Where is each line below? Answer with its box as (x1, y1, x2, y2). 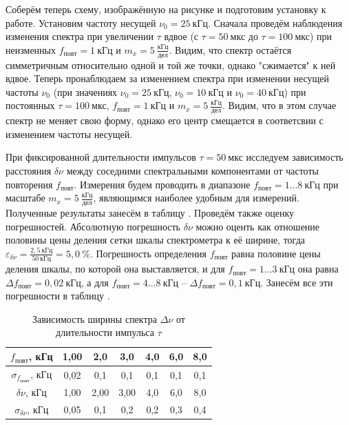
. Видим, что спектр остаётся (169, 42, 292, 57)
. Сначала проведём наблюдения (207, 15, 343, 30)
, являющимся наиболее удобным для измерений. (93, 190, 299, 205)
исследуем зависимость (246, 150, 343, 164)
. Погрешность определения (89, 246, 207, 260)
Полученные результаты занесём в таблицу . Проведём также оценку (6, 206, 295, 220)
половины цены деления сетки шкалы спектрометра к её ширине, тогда (6, 233, 305, 247)
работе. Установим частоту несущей (6, 15, 156, 30)
